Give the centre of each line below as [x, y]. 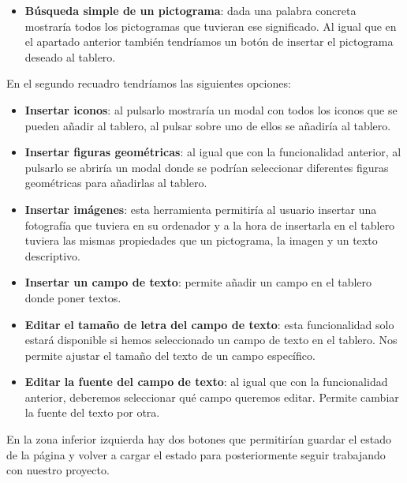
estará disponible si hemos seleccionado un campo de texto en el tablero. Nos [211, 340]
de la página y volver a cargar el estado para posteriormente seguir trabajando [196, 454]
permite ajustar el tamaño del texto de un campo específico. [170, 355]
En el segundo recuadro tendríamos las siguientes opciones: [149, 83]
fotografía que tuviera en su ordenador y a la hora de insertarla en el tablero [210, 225]
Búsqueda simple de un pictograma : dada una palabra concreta [190, 10]
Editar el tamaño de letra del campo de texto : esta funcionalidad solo [209, 324]
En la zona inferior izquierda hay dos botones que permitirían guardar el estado [199, 439]
